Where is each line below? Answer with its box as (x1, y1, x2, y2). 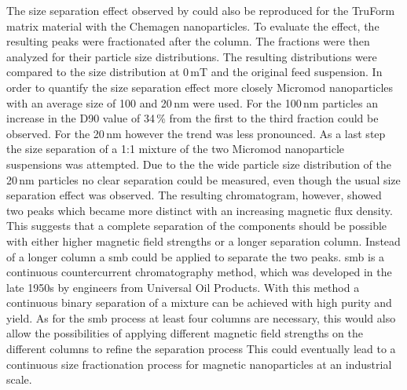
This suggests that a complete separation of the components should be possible (6, 217, 387, 234)
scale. (6, 371, 32, 388)
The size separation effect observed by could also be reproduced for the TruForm (6, 2, 395, 18)
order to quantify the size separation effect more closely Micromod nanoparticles (6, 78, 394, 95)
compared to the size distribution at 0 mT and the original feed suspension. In (6, 64, 383, 80)
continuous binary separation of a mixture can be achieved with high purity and (6, 294, 392, 311)
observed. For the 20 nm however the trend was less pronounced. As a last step (6, 125, 386, 141)
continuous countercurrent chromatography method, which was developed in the (6, 264, 392, 280)
